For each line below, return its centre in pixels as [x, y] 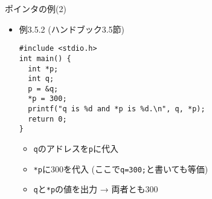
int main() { [45, 58]
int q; [41, 79]
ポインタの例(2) [36, 8]
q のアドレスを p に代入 [76, 148]
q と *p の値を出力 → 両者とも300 [96, 189]
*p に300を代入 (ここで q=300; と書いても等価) [121, 168]
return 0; [47, 119]
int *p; [43, 69]
